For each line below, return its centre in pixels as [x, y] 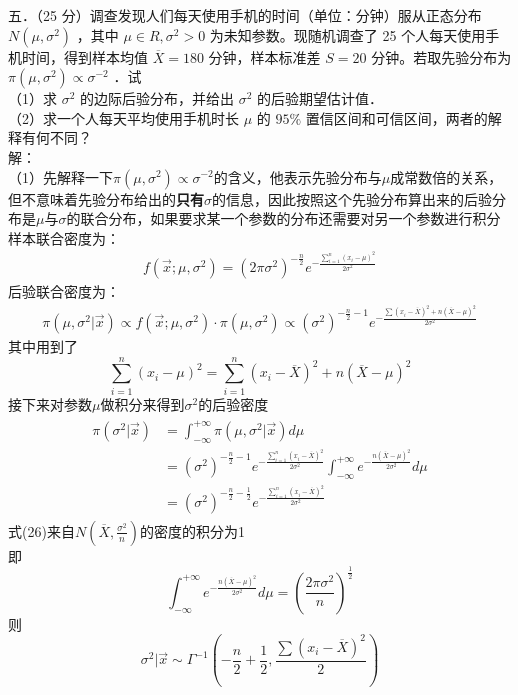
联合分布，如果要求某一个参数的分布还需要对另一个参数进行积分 [290, 218]
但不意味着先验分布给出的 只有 [106, 198]
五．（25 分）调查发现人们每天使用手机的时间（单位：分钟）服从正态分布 [245, 15]
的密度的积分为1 [193, 530]
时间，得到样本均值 [84, 56]
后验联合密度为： [64, 291]
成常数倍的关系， [446, 176]
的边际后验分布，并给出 [157, 98]
